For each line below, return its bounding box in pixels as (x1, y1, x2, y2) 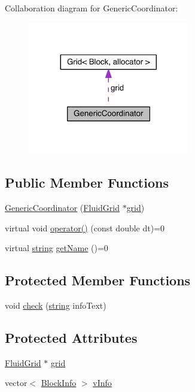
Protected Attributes (5, 328, 138, 347)
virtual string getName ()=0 (5, 242, 108, 254)
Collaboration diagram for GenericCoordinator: (5, 2, 178, 14)
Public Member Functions (5, 173, 169, 192)
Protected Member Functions (5, 271, 191, 290)
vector (5, 376, 28, 389)
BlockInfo (41, 376, 77, 389)
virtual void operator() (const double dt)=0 (5, 221, 165, 234)
